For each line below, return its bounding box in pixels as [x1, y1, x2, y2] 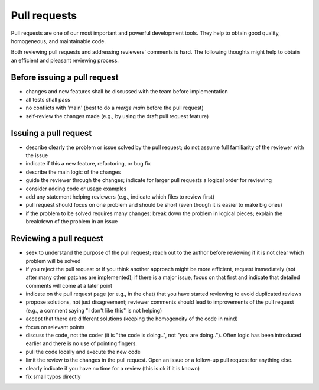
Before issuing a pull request [11, 72, 119, 82]
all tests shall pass [25, 96, 70, 103]
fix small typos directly [25, 373, 81, 380]
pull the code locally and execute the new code [25, 348, 141, 355]
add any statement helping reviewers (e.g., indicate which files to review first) [25, 193, 215, 200]
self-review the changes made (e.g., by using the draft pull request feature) [25, 112, 209, 119]
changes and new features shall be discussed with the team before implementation [25, 87, 229, 95]
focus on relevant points [25, 323, 85, 330]
